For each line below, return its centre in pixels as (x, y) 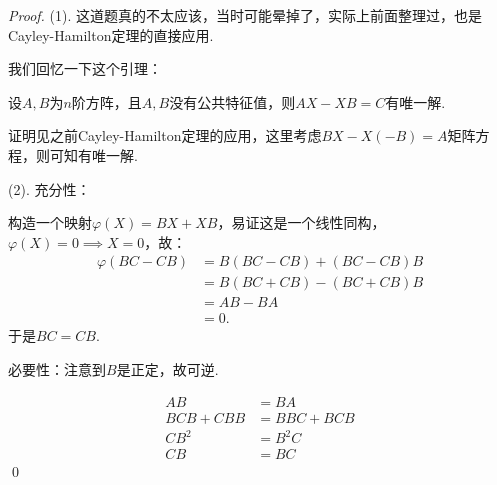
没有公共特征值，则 (232, 101)
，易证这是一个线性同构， (301, 222)
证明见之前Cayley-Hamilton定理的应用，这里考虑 (165, 135)
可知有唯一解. (93, 154)
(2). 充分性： (49, 188)
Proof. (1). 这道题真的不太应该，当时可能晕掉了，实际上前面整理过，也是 (245, 15)
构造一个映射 (50, 222)
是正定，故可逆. (167, 369)
